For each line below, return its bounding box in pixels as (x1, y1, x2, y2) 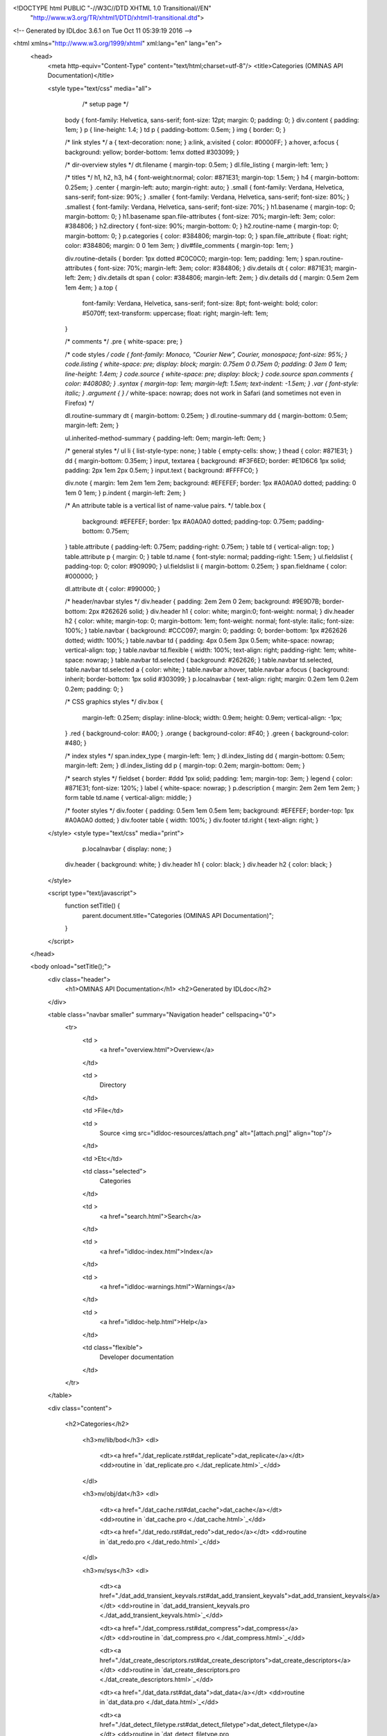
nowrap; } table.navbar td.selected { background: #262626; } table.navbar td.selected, (85, 656, 334, 664)
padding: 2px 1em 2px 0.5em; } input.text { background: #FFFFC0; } (64, 466, 259, 475)
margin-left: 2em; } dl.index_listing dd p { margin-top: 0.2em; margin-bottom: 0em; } (64, 761, 305, 770)
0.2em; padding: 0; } (64, 685, 124, 693)
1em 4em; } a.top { (64, 283, 118, 292)
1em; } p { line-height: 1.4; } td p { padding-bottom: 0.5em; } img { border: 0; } (64, 125, 286, 133)
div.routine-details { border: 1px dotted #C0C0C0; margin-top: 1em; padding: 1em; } (64, 254, 304, 262)
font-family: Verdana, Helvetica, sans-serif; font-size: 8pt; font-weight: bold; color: (82, 299, 318, 308)
